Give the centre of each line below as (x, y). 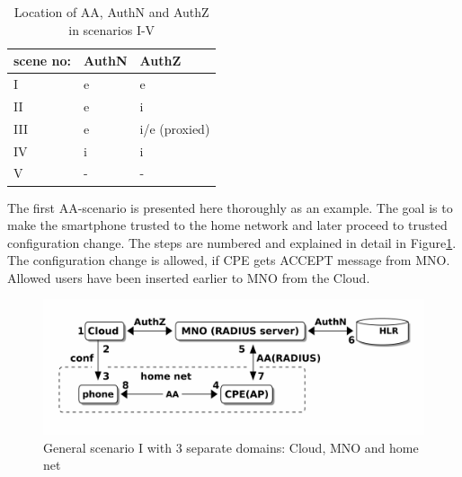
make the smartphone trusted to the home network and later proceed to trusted (227, 225)
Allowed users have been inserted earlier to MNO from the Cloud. (189, 277)
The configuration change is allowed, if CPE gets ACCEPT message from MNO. (229, 260)
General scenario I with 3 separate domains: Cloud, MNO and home (231, 447)
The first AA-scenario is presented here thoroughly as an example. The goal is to (230, 207)
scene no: (43, 61)
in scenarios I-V (112, 29)
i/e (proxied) (175, 128)
